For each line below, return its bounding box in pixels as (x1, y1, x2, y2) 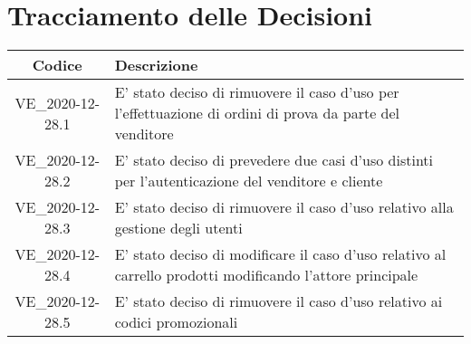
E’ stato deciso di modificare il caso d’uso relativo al (114, 244, 447, 265)
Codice (32, 54, 82, 76)
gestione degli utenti (114, 217, 243, 239)
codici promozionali (114, 311, 238, 333)
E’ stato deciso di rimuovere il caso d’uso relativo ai (114, 291, 443, 312)
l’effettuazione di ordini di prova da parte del (114, 102, 400, 124)
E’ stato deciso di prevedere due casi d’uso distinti (114, 149, 434, 171)
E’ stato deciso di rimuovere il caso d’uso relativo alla (114, 196, 454, 218)
